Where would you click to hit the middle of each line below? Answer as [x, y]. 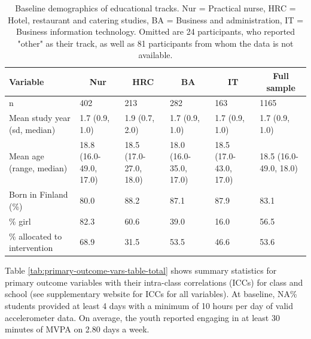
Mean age [27, 156]
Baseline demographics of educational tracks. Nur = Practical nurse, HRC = [155, 8]
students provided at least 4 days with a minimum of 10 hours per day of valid [149, 306]
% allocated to [36, 236]
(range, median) [38, 167]
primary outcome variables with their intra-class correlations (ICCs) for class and [154, 282]
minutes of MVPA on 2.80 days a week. [77, 329]
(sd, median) [32, 129]
